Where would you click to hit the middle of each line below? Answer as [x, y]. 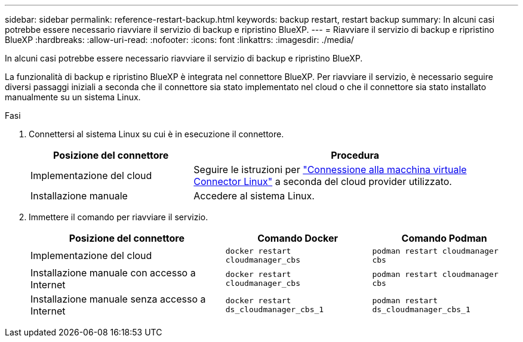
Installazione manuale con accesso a [113, 273]
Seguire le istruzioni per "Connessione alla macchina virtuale [330, 170]
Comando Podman [444, 238]
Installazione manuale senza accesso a [118, 299]
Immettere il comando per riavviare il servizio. [119, 217]
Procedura [355, 155]
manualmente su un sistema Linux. [73, 97]
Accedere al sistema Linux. [254, 196]
